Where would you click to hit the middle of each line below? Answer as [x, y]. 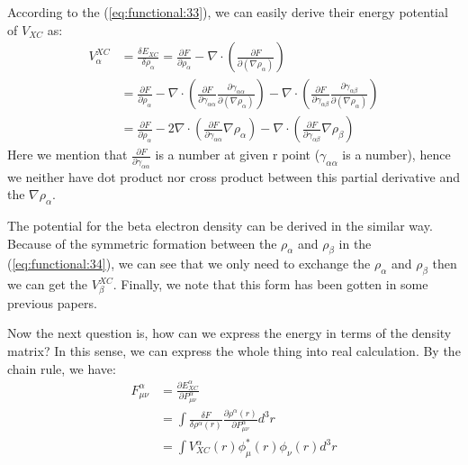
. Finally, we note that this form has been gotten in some [270, 284]
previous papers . [52, 302]
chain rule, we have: [62, 368]
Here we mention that [67, 155]
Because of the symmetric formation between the [142, 243]
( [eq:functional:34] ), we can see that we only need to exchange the [189, 264]
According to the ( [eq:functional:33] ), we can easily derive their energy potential [228, 12]
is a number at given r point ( [238, 155]
